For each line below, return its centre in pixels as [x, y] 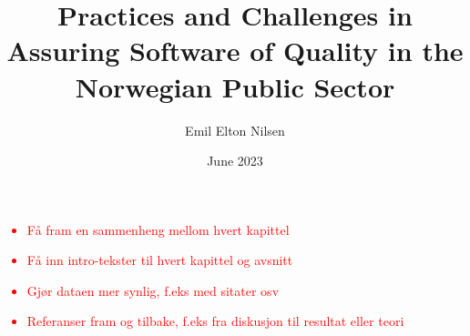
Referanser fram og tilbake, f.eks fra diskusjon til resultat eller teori [215, 321]
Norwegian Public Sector [235, 86]
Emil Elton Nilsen [235, 130]
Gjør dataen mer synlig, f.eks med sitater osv [153, 290]
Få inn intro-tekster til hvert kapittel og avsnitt [160, 260]
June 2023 [235, 161]
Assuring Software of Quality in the [235, 51]
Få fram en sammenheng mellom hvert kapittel [158, 229]
